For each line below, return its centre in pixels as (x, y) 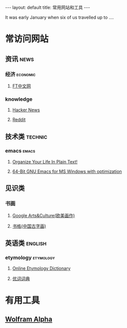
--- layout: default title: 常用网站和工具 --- (48, 7)
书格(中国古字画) (29, 226)
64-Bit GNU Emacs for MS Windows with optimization (67, 171)
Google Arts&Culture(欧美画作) (43, 215)
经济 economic (21, 74)
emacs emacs (20, 151)
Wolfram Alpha (29, 319)
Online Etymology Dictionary (41, 268)
